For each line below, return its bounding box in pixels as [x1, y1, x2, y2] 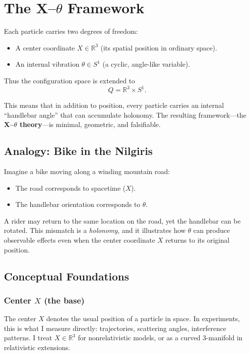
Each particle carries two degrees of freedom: [4, 26, 138, 36]
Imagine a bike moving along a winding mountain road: [4, 166, 170, 176]
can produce [193, 225, 230, 235]
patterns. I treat [4, 332, 52, 343]
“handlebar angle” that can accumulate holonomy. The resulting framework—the [4, 109, 247, 120]
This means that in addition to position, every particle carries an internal [4, 100, 224, 110]
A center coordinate [15, 42, 75, 52]
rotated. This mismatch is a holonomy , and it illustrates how [4, 225, 186, 235]
